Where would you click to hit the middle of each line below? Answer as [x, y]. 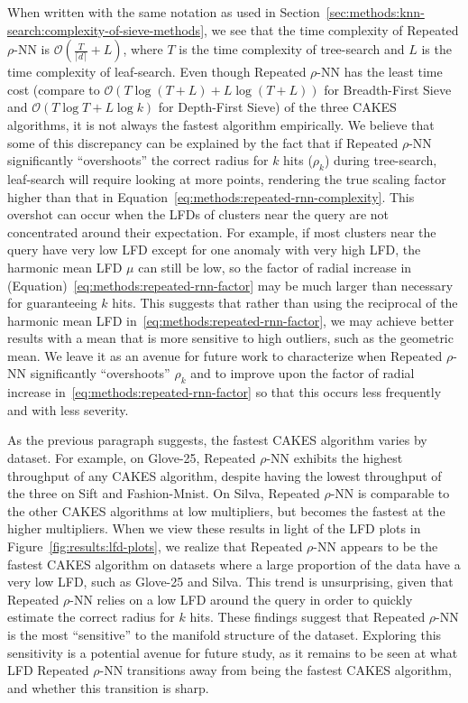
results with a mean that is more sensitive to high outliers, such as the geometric [230, 338]
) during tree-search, [381, 160]
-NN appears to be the [376, 546]
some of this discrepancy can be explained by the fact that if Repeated [203, 142]
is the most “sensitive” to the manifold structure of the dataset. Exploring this [225, 634]
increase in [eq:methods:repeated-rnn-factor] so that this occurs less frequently [225, 392]
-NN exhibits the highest [335, 458]
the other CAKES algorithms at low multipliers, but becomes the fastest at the [226, 510]
